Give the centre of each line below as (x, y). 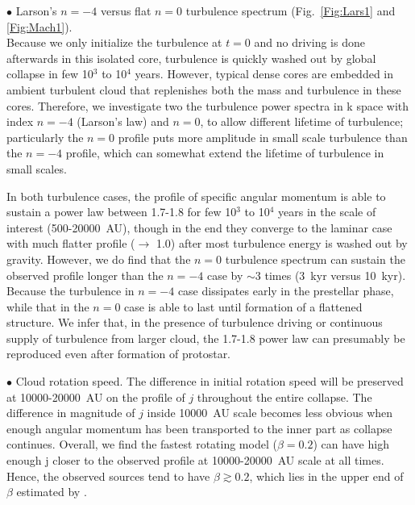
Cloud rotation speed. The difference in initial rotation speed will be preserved (210, 381)
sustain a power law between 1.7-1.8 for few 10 (122, 212)
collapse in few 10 (50, 74)
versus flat (126, 10)
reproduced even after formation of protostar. (119, 354)
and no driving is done (309, 42)
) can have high (351, 444)
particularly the (45, 137)
